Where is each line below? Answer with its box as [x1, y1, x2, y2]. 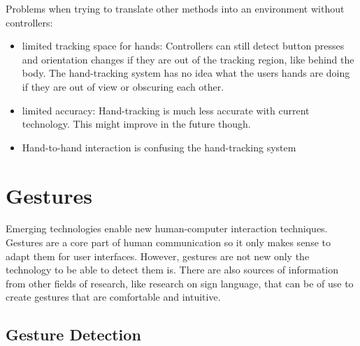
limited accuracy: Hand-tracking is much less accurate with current [22, 103, 310, 117]
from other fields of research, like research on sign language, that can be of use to [6, 276, 354, 290]
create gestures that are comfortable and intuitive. [6, 289, 221, 304]
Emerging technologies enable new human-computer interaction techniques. [6, 221, 328, 236]
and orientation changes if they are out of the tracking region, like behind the [22, 52, 354, 66]
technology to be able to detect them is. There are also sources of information [6, 262, 339, 277]
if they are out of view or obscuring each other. [22, 79, 224, 93]
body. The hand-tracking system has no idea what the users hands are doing [22, 66, 350, 80]
